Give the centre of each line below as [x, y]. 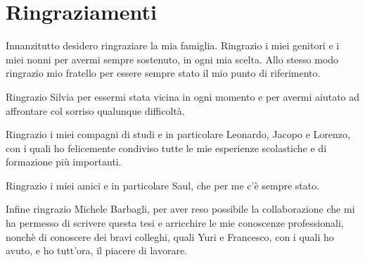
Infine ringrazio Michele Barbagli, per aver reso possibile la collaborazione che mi [180, 209]
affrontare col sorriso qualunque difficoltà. [95, 110]
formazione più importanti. [64, 162]
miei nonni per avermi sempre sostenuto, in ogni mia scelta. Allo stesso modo [172, 59]
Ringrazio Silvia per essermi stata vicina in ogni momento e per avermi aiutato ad [183, 96]
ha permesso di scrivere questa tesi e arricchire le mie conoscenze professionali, [175, 223]
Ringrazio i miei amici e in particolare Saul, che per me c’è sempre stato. [163, 185]
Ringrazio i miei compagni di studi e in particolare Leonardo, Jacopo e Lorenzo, [178, 134]
